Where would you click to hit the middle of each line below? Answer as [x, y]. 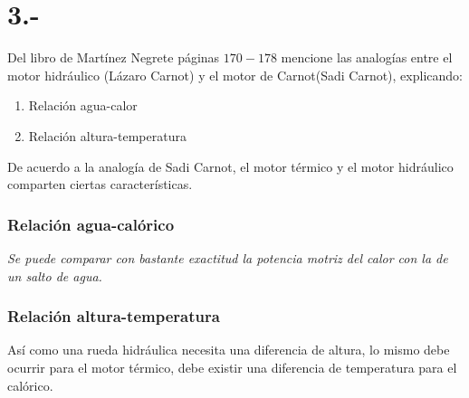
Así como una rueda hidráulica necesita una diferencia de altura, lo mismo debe [229, 350]
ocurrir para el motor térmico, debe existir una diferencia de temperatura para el [232, 367]
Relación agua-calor [83, 105]
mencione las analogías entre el [367, 57]
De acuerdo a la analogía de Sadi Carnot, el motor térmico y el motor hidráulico [230, 166]
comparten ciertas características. [100, 184]
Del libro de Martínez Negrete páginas [114, 57]
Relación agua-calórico [91, 224]
